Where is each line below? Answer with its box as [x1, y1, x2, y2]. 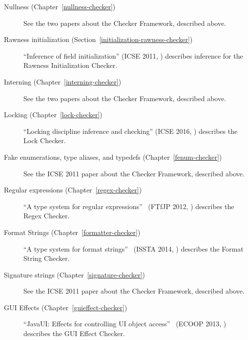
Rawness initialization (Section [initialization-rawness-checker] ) [4, 34, 193, 44]
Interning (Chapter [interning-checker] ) [4, 76, 122, 86]
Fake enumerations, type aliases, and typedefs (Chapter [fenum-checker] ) [4, 151, 222, 162]
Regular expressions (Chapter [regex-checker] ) [4, 185, 142, 195]
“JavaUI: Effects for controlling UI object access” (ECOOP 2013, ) [23, 319, 227, 329]
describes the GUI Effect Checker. [23, 328, 125, 339]
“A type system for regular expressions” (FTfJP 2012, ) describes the [23, 201, 234, 211]
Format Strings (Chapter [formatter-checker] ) [4, 227, 141, 237]
